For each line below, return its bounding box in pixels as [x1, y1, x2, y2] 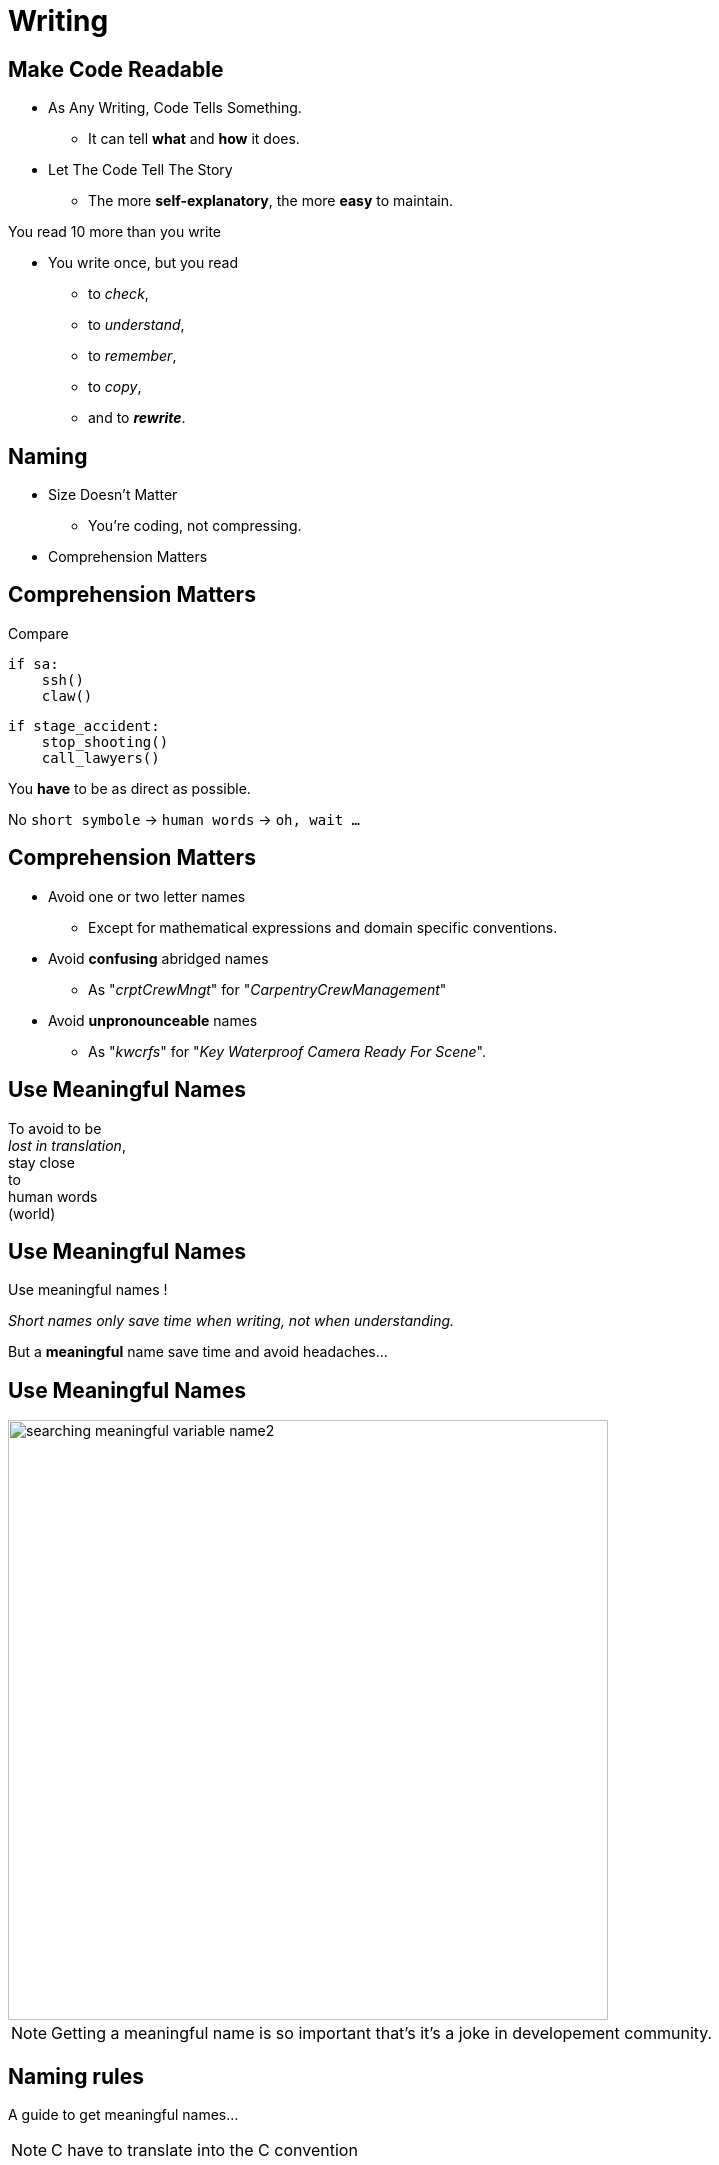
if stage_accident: [8, 717, 160, 734]
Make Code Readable [8, 56, 224, 82]
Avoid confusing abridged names [48, 949, 269, 967]
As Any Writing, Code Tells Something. [48, 99, 302, 117]
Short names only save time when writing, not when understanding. [8, 1312, 455, 1330]
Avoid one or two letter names [48, 887, 246, 905]
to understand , [88, 316, 185, 334]
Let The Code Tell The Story [48, 161, 233, 179]
